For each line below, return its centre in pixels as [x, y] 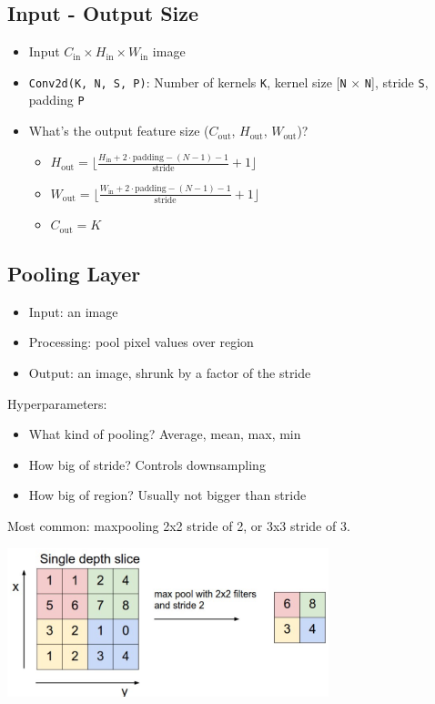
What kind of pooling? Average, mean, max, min [165, 434]
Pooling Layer [74, 274]
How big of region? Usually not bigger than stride [167, 495]
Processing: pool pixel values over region [141, 342]
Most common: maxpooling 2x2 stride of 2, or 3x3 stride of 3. [179, 526]
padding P [56, 100]
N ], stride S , [396, 82]
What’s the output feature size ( [119, 131]
